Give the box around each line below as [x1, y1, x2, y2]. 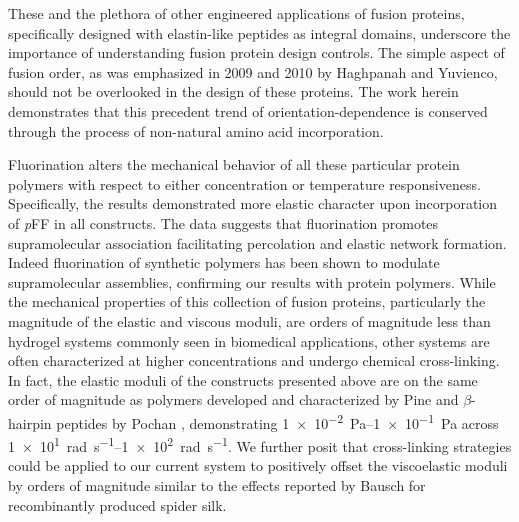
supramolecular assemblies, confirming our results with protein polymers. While [8, 271, 496, 292]
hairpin [8, 412, 52, 433]
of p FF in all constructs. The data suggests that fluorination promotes [8, 212, 439, 233]
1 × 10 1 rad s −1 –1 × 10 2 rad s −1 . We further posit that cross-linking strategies [8, 433, 512, 456]
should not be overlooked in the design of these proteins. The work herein [8, 81, 459, 102]
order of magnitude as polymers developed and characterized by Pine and [8, 389, 459, 410]
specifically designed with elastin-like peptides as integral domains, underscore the [8, 22, 511, 43]
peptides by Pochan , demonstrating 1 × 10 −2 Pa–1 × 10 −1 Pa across [56, 409, 499, 433]
